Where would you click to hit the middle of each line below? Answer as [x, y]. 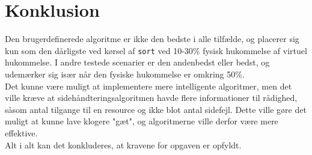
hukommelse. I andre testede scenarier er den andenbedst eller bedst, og [137, 62]
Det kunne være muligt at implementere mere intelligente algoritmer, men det [148, 86]
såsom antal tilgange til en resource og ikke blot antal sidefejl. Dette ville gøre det [156, 109]
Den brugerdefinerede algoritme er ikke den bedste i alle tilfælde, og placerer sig [152, 39]
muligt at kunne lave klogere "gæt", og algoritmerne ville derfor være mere [142, 121]
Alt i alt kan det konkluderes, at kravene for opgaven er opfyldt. [123, 144]
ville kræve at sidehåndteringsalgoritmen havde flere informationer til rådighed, [151, 98]
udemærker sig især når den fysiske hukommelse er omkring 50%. [125, 74]
